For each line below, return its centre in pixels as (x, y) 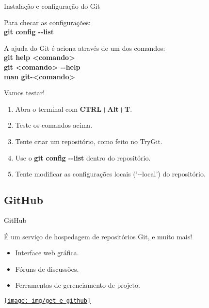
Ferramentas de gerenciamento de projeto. (78, 285)
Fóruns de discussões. (47, 269)
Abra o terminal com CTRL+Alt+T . (74, 109)
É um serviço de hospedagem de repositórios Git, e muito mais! (98, 236)
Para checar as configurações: (47, 22)
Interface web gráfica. (47, 253)
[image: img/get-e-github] (47, 301)
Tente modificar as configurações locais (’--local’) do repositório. (110, 174)
